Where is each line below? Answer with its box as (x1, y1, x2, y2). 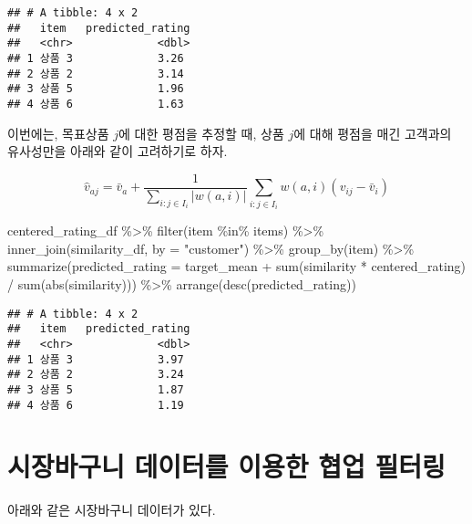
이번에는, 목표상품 (7, 123, 109, 142)
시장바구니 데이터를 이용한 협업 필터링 (7, 447, 446, 485)
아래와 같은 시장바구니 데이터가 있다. (7, 500, 216, 519)
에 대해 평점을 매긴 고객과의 (293, 123, 452, 142)
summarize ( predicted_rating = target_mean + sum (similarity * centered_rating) (7, 257, 467, 276)
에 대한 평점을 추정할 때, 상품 (118, 123, 284, 142)
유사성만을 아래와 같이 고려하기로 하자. (7, 141, 228, 161)
